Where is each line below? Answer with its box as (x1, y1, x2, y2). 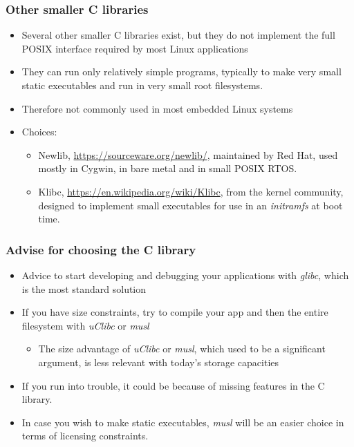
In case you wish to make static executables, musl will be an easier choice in (21, 415, 344, 429)
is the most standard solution (21, 281, 147, 296)
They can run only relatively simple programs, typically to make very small (21, 64, 342, 79)
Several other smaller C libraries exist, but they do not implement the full (21, 28, 335, 42)
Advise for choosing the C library (6, 240, 196, 258)
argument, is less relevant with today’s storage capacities (38, 354, 279, 369)
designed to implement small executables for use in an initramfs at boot (38, 198, 343, 212)
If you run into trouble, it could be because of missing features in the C (21, 378, 325, 392)
